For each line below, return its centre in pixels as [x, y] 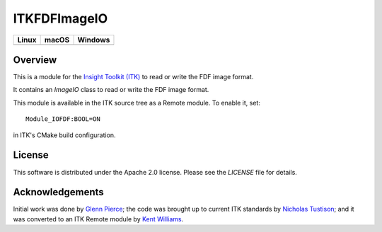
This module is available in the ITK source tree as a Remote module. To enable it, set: [137, 103]
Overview [35, 60]
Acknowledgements [58, 192]
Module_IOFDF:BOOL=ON [63, 119]
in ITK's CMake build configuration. [64, 135]
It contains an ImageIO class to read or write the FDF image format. [111, 90]
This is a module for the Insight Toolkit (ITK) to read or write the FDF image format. [133, 77]
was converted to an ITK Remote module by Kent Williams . [98, 219]
